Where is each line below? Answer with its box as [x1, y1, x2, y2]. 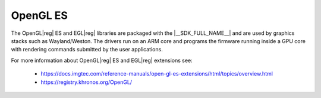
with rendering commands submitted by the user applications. [11, 46, 163, 53]
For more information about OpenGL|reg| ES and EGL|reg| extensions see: [11, 57, 193, 64]
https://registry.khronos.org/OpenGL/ [40, 79, 133, 86]
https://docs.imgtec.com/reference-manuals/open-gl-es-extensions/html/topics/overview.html [40, 70, 273, 77]
